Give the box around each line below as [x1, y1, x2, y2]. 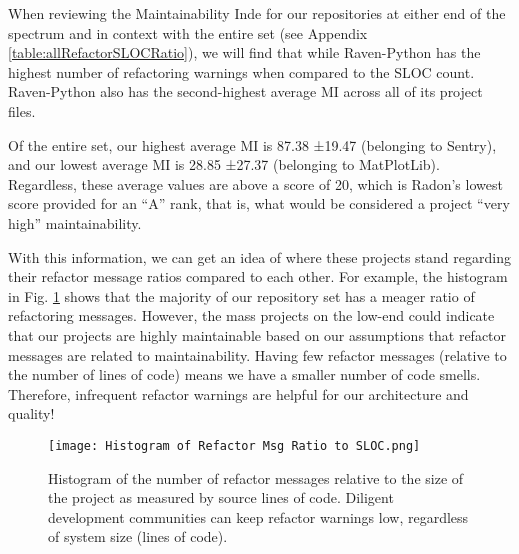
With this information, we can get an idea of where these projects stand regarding [8, 246, 511, 267]
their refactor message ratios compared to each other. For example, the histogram [8, 266, 508, 287]
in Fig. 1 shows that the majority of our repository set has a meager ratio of [8, 285, 475, 306]
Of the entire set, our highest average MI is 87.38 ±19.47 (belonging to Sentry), [8, 134, 497, 155]
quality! [8, 403, 55, 424]
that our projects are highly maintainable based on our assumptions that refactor [8, 324, 507, 345]
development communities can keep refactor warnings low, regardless [48, 506, 469, 527]
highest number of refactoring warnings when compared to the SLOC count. [8, 61, 475, 82]
